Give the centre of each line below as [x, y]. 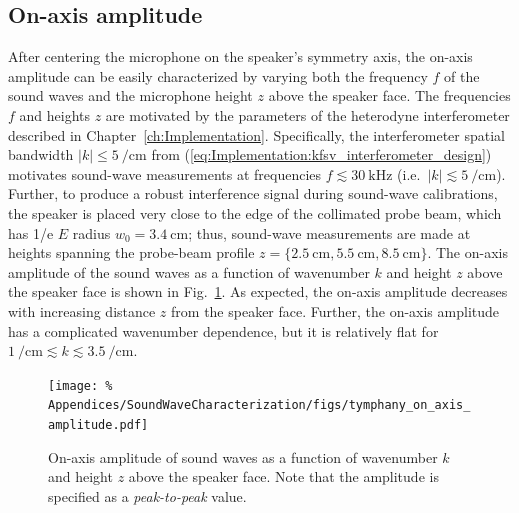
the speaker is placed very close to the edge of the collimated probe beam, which [255, 212]
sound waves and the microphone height [130, 95]
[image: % [80, 385]
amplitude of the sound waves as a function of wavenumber [189, 271]
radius [91, 232]
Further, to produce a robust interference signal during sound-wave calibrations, [253, 193]
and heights [55, 114]
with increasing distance [82, 310]
